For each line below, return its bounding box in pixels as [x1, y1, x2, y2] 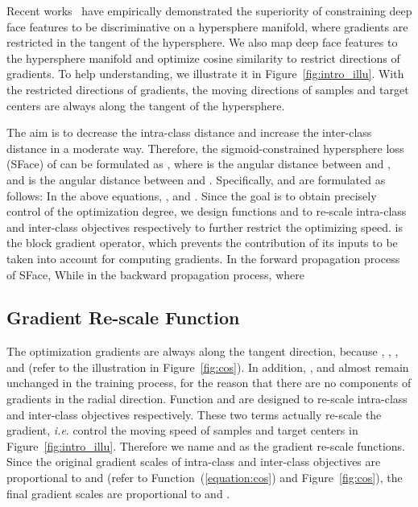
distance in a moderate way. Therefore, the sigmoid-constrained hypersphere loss [6, 139, 404, 156]
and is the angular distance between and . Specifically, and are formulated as [6, 171, 386, 188]
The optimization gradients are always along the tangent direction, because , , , [6, 343, 399, 360]
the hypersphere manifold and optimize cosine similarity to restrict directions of [6, 49, 400, 66]
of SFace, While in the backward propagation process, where [6, 266, 304, 282]
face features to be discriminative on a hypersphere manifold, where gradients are [6, 18, 408, 35]
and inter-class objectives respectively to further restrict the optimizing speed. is [6, 218, 403, 235]
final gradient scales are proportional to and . [6, 484, 230, 501]
